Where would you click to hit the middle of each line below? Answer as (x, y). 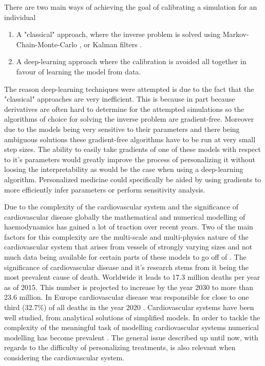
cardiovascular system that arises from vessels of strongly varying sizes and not (128, 247)
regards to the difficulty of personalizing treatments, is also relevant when (120, 347)
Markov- (236, 34)
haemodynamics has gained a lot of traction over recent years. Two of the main (129, 227)
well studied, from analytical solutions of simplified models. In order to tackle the (132, 317)
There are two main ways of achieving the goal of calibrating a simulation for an (131, 7)
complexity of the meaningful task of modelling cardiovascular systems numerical (131, 327)
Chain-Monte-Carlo (47, 44)
